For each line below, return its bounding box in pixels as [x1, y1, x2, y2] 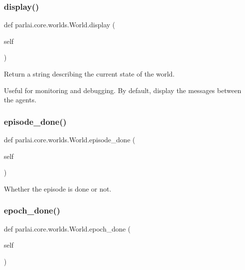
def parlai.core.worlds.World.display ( [4, 19, 115, 30]
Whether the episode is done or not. [4, 183, 112, 193]
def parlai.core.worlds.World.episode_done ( [4, 135, 135, 144]
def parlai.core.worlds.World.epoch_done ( [4, 223, 131, 233]
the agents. [4, 95, 37, 105]
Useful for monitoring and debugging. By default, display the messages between [4, 85, 242, 95]
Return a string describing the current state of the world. [4, 69, 175, 78]
